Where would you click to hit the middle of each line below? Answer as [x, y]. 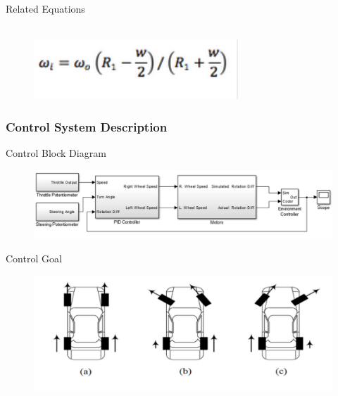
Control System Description [87, 126]
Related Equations [45, 8]
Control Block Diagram [56, 153]
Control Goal [34, 258]
